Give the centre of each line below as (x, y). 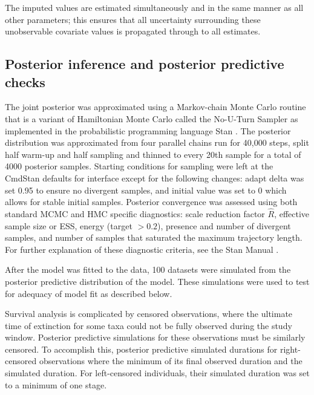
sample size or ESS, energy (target (69, 225)
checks (25, 81)
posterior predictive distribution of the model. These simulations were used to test (157, 281)
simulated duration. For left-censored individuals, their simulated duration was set (157, 373)
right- (290, 349)
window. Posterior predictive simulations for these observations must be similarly (155, 337)
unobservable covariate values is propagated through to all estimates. (133, 31)
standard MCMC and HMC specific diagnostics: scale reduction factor (135, 213)
